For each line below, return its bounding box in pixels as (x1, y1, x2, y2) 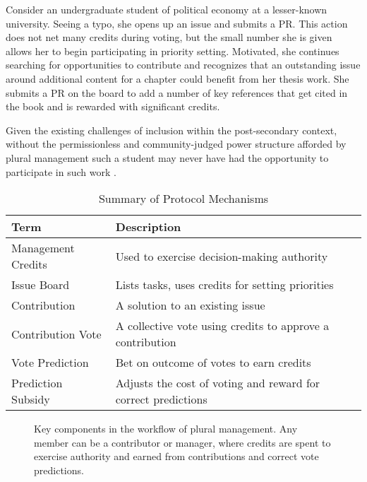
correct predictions (115, 391, 207, 408)
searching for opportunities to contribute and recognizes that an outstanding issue (6, 57, 361, 72)
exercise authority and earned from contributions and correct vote (34, 449, 319, 464)
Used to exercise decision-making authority (115, 247, 328, 264)
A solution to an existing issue (115, 297, 265, 314)
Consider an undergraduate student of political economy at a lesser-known (6, 2, 327, 16)
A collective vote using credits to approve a (115, 317, 330, 334)
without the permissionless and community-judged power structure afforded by (6, 136, 347, 151)
